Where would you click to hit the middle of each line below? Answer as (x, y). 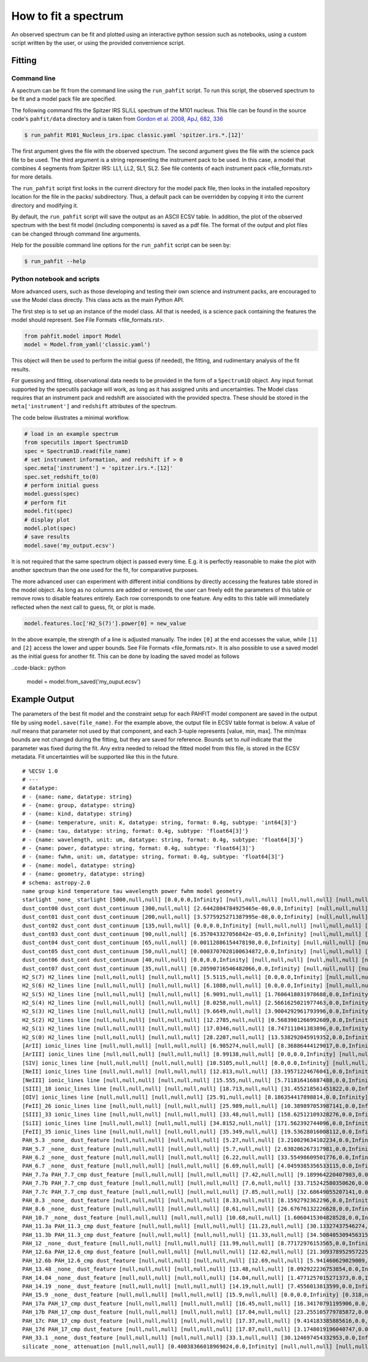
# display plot (47, 520)
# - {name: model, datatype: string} (79, 865)
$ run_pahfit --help (55, 261)
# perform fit (45, 502)
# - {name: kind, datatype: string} (77, 814)
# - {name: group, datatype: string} (79, 805)
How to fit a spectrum (67, 16)
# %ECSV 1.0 (40, 771)
